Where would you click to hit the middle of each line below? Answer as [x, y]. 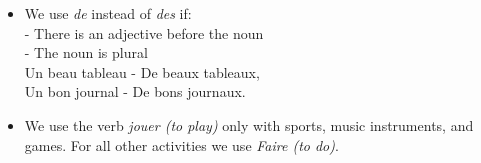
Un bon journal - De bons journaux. [135, 91]
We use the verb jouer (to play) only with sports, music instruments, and [249, 124]
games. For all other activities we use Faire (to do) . [181, 144]
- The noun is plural [86, 52]
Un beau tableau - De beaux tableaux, [142, 71]
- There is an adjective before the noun [144, 32]
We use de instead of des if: [108, 13]
